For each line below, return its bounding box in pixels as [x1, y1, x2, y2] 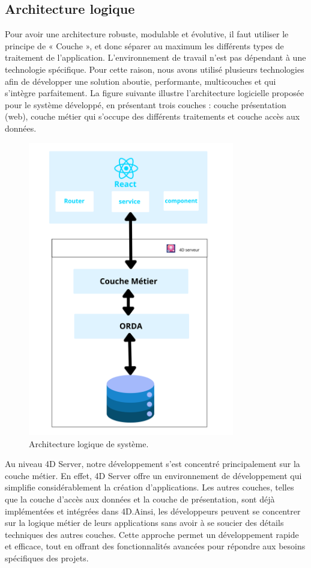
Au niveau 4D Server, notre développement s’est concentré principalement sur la [5, 457, 300, 470]
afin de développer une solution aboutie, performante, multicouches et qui [5, 75, 276, 87]
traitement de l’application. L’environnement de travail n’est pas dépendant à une [5, 51, 306, 64]
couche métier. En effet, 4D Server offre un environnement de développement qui [5, 469, 302, 481]
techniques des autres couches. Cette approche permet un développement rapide [5, 528, 299, 540]
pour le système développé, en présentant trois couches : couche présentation [5, 98, 286, 111]
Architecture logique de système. [29, 437, 149, 450]
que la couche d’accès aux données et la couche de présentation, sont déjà [5, 492, 275, 505]
